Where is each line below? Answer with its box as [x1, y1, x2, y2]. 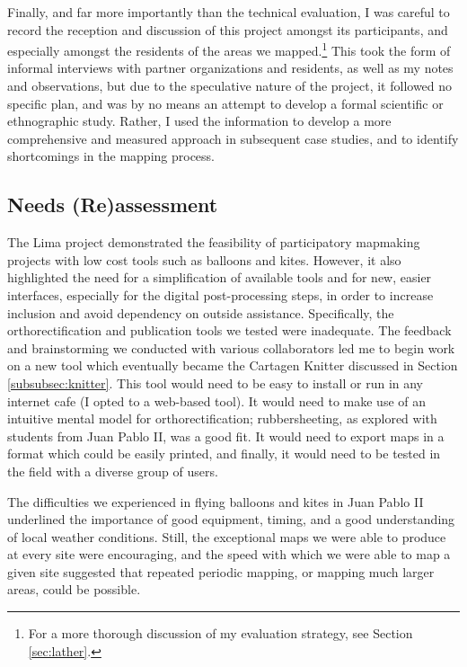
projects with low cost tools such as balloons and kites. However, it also [7, 250, 401, 269]
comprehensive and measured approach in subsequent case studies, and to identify [7, 129, 459, 147]
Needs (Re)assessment [7, 191, 218, 218]
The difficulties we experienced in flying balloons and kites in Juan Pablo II [7, 492, 424, 511]
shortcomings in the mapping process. [7, 147, 215, 165]
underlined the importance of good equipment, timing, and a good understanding [7, 510, 455, 529]
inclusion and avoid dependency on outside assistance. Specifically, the [7, 303, 394, 322]
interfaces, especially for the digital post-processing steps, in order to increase [7, 285, 434, 304]
